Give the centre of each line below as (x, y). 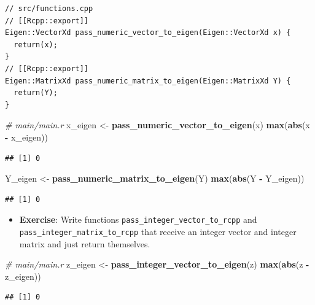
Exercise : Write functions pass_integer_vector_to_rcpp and (138, 219)
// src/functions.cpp (49, 9)
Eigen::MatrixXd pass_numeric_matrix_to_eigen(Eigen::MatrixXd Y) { (148, 81)
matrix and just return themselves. (85, 243)
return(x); (36, 44)
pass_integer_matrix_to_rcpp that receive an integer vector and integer (158, 231)
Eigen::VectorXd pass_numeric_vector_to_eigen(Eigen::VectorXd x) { (148, 33)
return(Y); (36, 93)
